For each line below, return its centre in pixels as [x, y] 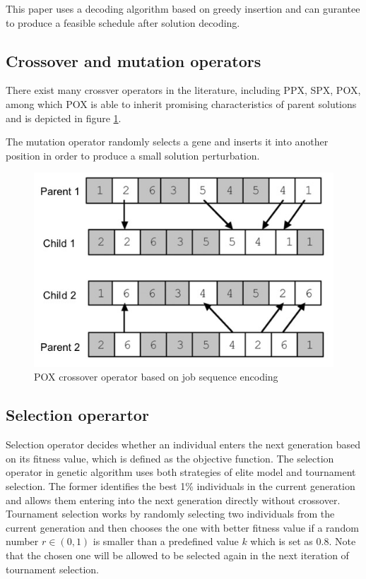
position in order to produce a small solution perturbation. [133, 155]
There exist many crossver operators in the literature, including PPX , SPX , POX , [183, 90]
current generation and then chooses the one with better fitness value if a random [182, 527]
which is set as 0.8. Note [303, 541]
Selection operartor [77, 415]
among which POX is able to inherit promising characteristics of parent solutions [181, 103]
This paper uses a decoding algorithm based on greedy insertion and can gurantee [183, 8]
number [22, 541]
